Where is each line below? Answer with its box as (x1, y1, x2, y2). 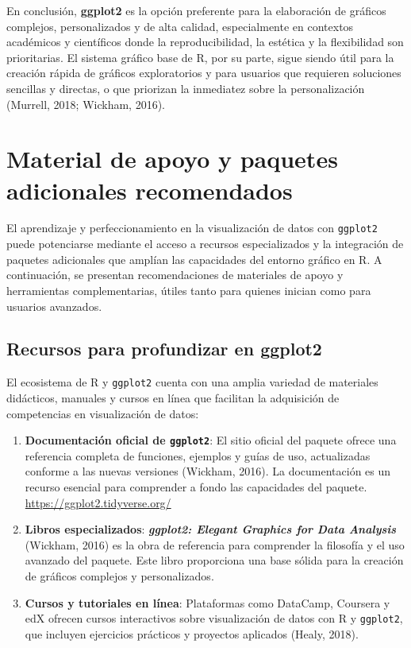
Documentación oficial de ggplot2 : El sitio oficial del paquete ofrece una (25, 432, 397, 448)
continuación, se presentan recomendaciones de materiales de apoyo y (6, 266, 344, 283)
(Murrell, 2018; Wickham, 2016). (6, 95, 165, 112)
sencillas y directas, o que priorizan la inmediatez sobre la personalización (6, 80, 365, 96)
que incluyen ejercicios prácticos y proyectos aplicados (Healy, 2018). (25, 625, 359, 642)
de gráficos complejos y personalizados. (25, 567, 214, 584)
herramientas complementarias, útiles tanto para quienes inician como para (6, 281, 371, 298)
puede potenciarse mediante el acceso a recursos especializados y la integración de (6, 235, 404, 252)
